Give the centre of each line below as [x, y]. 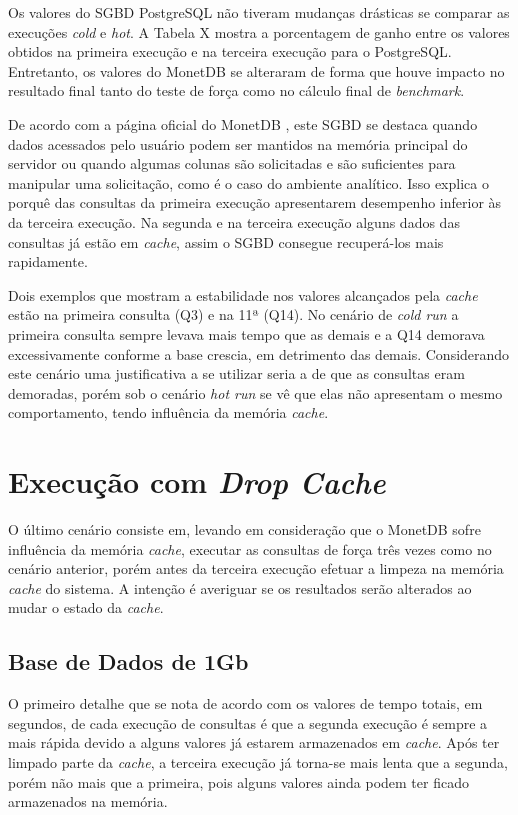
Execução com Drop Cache [197, 482]
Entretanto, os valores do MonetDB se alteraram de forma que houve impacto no [256, 70]
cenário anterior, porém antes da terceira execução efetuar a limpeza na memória [256, 568]
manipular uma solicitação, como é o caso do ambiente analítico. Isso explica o [248, 182]
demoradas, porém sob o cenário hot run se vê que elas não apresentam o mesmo [255, 392]
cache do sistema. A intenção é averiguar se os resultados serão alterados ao [240, 587]
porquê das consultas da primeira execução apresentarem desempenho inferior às [255, 202]
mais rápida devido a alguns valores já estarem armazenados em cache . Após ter [254, 742]
